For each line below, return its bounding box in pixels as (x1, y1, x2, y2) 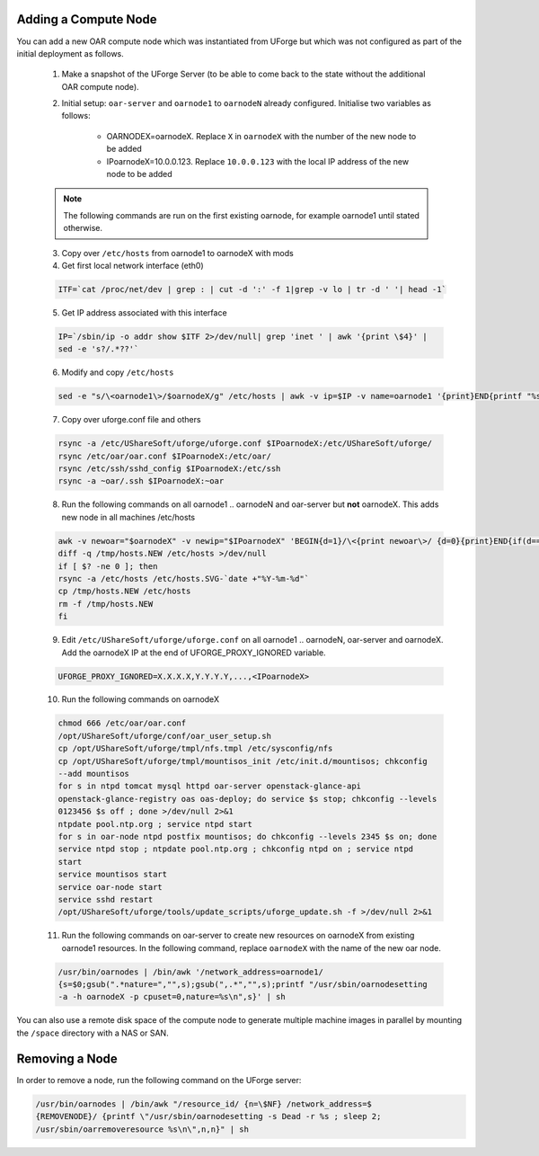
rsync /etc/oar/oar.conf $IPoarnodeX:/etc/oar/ (57, 450, 271, 461)
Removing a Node (16, 1051, 119, 1066)
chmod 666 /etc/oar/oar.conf (57, 718, 187, 728)
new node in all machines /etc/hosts (61, 511, 196, 522)
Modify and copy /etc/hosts (61, 367, 174, 378)
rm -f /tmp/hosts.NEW (57, 599, 154, 609)
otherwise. (63, 223, 103, 234)
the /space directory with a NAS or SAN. (16, 1027, 170, 1038)
